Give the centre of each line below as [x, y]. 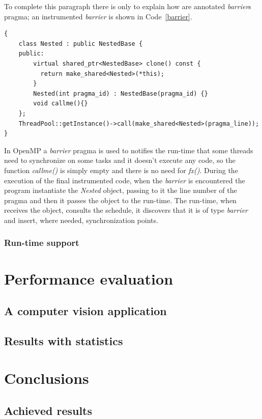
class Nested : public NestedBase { [81, 44]
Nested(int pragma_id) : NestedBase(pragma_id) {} [121, 93]
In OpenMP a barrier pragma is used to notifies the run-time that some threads [129, 150]
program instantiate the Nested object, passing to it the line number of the [121, 190]
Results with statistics [64, 340]
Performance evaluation [89, 278]
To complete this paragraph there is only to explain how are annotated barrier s [128, 6]
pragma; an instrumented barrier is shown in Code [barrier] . [98, 16]
